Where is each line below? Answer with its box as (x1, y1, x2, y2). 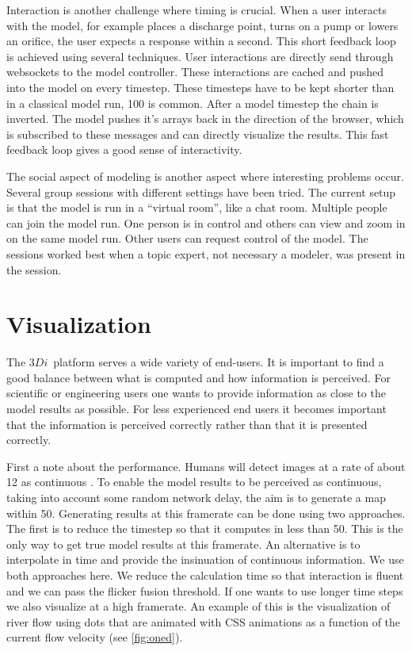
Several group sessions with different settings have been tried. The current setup (6, 183, 396, 200)
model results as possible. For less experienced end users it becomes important (6, 400, 387, 416)
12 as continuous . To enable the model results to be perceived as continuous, (6, 473, 382, 490)
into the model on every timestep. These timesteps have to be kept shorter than (6, 79, 395, 95)
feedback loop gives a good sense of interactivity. (6, 141, 242, 158)
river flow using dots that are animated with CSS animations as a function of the (6, 613, 401, 630)
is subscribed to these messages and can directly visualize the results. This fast (6, 125, 389, 142)
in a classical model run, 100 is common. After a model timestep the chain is (6, 94, 379, 111)
